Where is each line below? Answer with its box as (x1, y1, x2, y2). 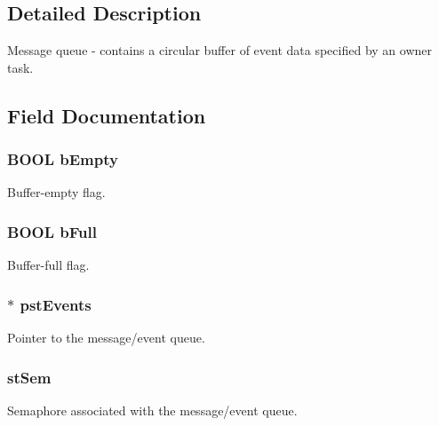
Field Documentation (7, 101, 206, 129)
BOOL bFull (7, 220, 97, 242)
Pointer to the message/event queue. (7, 328, 205, 347)
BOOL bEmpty (7, 148, 118, 170)
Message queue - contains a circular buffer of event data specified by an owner (7, 41, 432, 59)
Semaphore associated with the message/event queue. (7, 400, 298, 419)
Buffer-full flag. (7, 256, 90, 274)
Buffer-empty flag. (7, 183, 106, 201)
